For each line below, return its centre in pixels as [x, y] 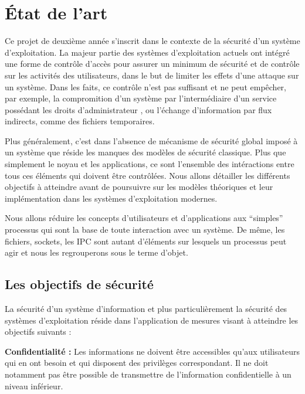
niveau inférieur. [34, 385]
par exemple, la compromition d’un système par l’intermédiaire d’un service [141, 98]
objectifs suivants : [38, 332]
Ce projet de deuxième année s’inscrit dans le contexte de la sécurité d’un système [152, 41]
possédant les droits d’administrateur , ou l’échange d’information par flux [138, 109]
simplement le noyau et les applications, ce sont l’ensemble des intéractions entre [150, 164]
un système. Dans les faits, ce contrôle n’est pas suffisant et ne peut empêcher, [145, 86]
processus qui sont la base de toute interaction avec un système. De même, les [145, 230]
